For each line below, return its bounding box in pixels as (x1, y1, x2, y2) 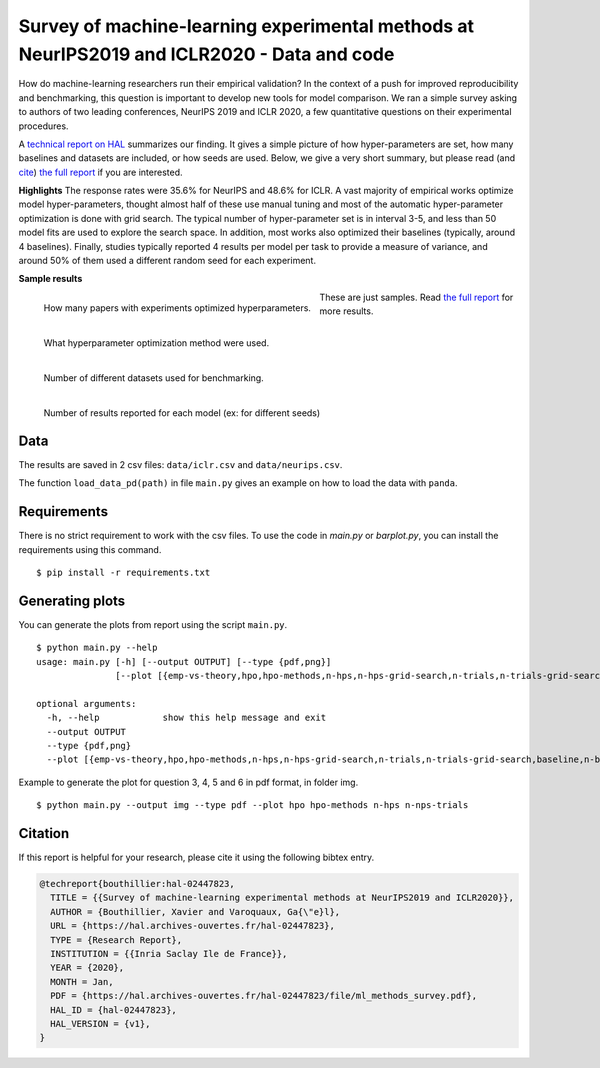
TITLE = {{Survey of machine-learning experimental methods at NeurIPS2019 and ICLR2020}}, (50, 892, 515, 904)
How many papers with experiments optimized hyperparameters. (43, 301, 312, 314)
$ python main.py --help (36, 642, 158, 654)
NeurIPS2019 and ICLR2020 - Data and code (18, 43, 395, 65)
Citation (18, 825, 70, 842)
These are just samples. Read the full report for (319, 291, 514, 303)
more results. (319, 305, 374, 317)
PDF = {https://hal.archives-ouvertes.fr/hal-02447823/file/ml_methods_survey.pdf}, (50, 990, 478, 1002)
